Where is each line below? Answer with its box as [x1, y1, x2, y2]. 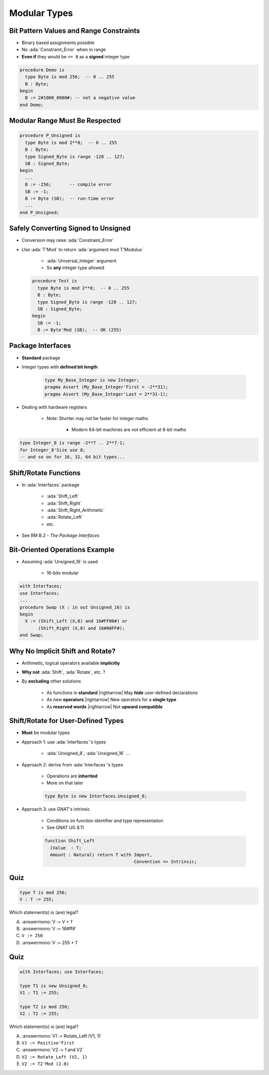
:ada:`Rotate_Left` [46, 514, 83, 520]
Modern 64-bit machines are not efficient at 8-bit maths [71, 427, 186, 433]
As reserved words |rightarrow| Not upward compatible [46, 704, 163, 710]
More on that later [46, 780, 84, 786]
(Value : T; [50, 845, 82, 851]
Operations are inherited [46, 773, 98, 779]
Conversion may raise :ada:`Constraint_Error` [21, 237, 114, 243]
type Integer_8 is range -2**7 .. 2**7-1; [19, 440, 125, 446]
